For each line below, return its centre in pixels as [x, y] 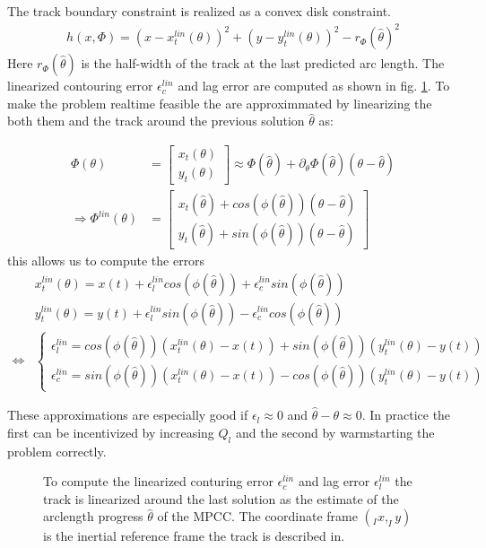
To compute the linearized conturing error [158, 481]
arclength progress [93, 516]
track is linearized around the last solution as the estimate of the [221, 498]
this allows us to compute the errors [106, 260]
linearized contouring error [80, 86]
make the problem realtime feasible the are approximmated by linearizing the [220, 103]
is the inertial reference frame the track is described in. [194, 536]
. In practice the [406, 415]
